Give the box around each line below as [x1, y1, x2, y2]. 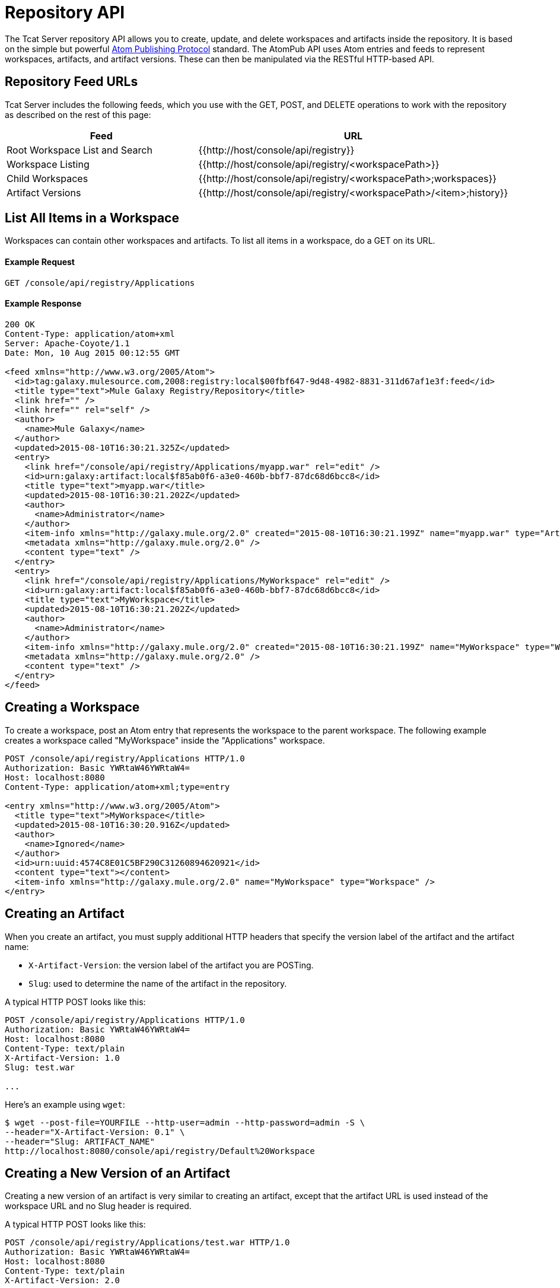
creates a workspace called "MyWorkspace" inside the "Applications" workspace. [5, 735, 325, 745]
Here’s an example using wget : [5, 1099, 125, 1110]
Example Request [5, 257, 75, 267]
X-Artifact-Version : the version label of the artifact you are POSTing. [28, 959, 314, 970]
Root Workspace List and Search [7, 144, 152, 156]
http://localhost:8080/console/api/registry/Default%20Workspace [5, 1146, 315, 1156]
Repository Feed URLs [5, 74, 138, 90]
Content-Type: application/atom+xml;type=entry [5, 782, 230, 792]
